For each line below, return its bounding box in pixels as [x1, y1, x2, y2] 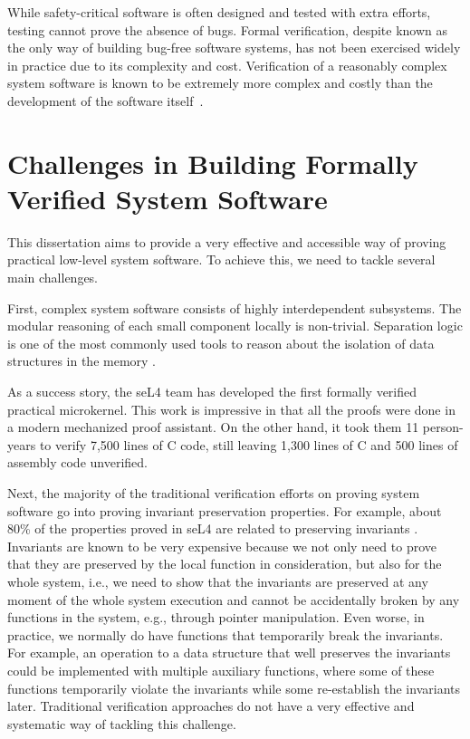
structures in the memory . [7, 351, 156, 370]
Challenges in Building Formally [7, 144, 418, 181]
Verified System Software [7, 179, 328, 216]
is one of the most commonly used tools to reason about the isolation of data [7, 333, 435, 352]
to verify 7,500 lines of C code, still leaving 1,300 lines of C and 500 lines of [39, 435, 458, 454]
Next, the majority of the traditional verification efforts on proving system [7, 484, 420, 502]
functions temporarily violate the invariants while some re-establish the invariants [7, 678, 460, 697]
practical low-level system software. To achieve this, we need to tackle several [7, 250, 436, 269]
